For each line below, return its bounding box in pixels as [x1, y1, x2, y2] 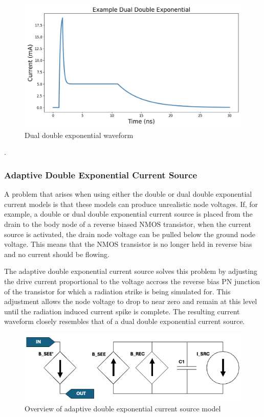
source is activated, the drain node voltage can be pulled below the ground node [4, 228, 256, 239]
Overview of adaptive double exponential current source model [25, 403, 221, 413]
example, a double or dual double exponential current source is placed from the [4, 208, 253, 219]
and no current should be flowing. [4, 248, 109, 259]
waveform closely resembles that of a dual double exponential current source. [4, 316, 245, 327]
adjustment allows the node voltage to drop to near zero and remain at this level [4, 296, 257, 307]
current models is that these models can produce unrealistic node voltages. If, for [4, 198, 258, 209]
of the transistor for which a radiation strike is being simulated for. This [4, 286, 231, 296]
